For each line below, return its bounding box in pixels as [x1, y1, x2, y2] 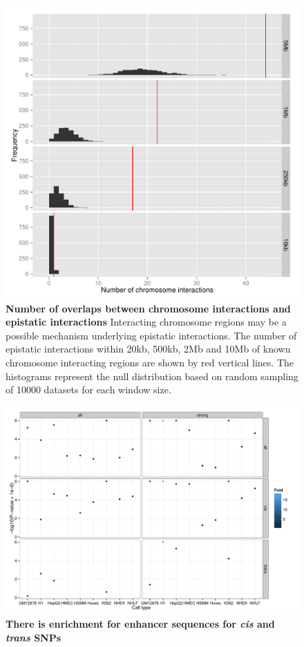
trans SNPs [6, 630, 61, 644]
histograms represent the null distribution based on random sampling [6, 368, 298, 383]
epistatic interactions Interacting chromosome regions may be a [6, 315, 287, 329]
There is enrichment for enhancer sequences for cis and [6, 616, 275, 630]
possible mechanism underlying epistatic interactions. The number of [6, 328, 297, 342]
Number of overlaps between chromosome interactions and [6, 301, 291, 315]
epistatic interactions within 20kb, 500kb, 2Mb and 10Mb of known [6, 341, 291, 356]
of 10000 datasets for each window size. [6, 382, 171, 397]
